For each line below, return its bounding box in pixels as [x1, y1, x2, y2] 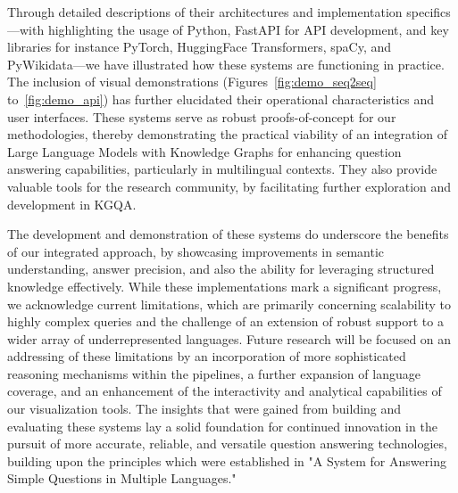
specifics [406, 3, 451, 21]
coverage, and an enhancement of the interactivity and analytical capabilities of [7, 382, 442, 400]
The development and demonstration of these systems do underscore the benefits [7, 225, 449, 243]
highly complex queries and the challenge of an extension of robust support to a [7, 312, 444, 331]
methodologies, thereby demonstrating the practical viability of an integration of [7, 125, 448, 144]
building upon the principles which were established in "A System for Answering [7, 451, 446, 470]
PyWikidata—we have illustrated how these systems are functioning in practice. [7, 54, 445, 73]
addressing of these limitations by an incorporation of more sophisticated [7, 347, 406, 366]
